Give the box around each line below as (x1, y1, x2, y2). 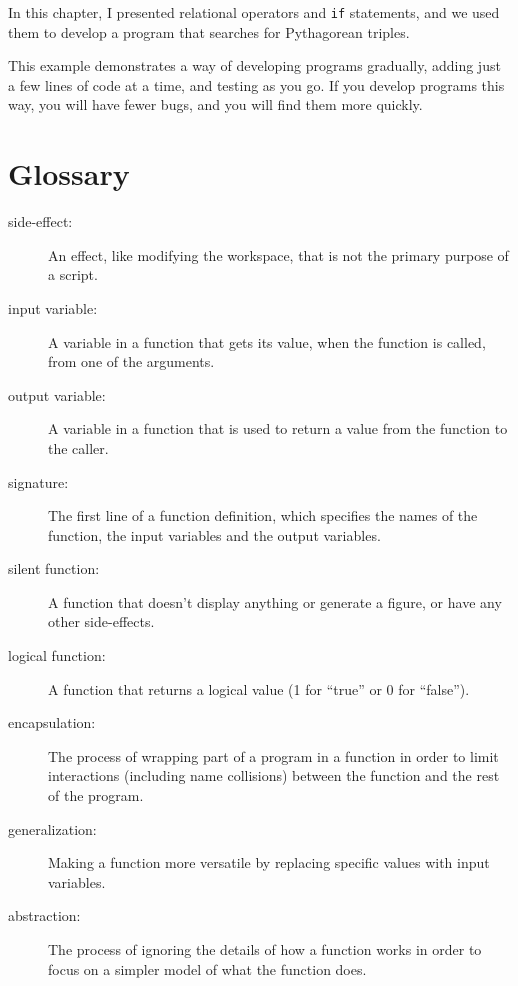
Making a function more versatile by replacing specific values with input (48, 852, 490, 873)
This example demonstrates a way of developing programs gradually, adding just (8, 55, 501, 76)
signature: (8, 471, 69, 492)
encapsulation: (8, 712, 96, 733)
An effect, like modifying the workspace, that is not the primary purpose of (48, 244, 509, 265)
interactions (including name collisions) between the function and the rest (48, 765, 500, 786)
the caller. (48, 437, 109, 458)
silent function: (8, 558, 100, 579)
